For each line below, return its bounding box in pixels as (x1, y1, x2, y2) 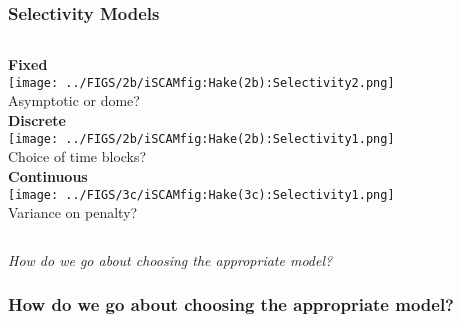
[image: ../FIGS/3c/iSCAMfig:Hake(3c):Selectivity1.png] (8, 187, 395, 202)
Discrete (8, 110, 66, 131)
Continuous (8, 165, 88, 186)
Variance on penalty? (8, 202, 138, 223)
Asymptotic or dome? (8, 90, 140, 111)
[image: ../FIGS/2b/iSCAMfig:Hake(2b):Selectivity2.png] (8, 75, 395, 90)
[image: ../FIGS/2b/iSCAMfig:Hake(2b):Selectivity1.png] (8, 131, 395, 146)
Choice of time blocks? (8, 146, 147, 167)
